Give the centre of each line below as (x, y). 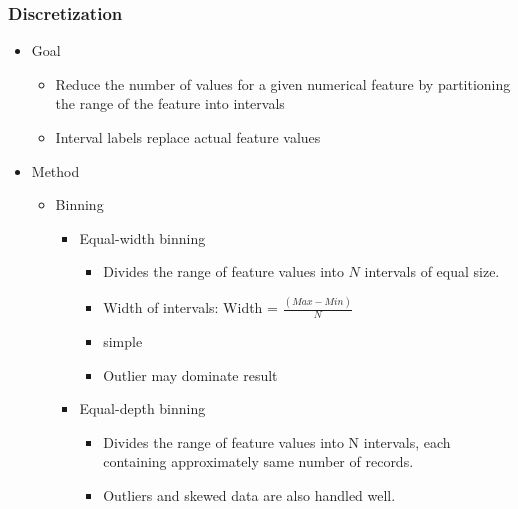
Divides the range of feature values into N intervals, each (277, 441)
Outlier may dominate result (190, 374)
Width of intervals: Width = (190, 307)
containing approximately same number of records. (258, 461)
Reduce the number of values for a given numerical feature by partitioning (283, 83)
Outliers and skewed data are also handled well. (249, 495)
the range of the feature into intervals (170, 103)
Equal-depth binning (142, 408)
